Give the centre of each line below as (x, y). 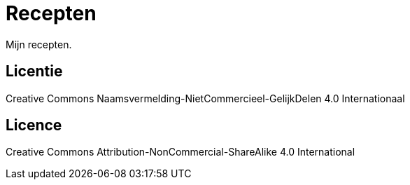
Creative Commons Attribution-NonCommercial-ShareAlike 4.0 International (181, 152)
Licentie (34, 71)
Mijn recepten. (39, 44)
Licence (34, 125)
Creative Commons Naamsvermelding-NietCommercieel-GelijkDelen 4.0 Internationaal (205, 98)
